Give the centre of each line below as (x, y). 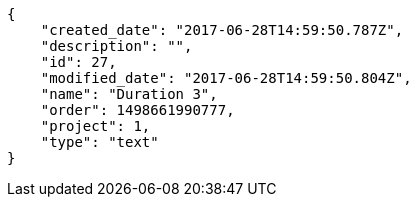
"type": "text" (99, 142)
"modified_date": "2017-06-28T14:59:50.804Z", (226, 78)
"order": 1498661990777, (137, 110)
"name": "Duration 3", (129, 94)
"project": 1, (95, 126)
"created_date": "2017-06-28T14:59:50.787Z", (222, 30)
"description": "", (116, 46)
